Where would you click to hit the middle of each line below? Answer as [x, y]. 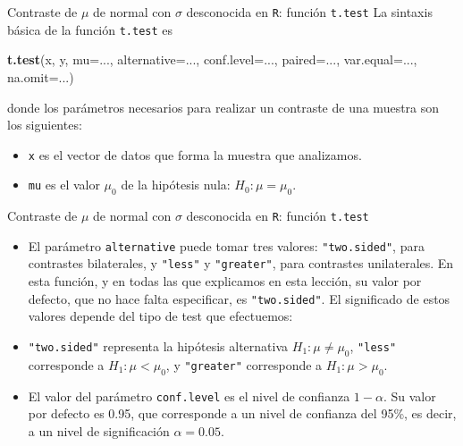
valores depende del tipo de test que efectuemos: [160, 316]
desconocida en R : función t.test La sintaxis [309, 12]
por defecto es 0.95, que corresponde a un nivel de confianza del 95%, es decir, [242, 413]
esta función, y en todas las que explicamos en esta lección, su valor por [225, 281]
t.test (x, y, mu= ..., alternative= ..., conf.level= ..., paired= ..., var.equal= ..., [212, 59]
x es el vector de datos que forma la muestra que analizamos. [195, 154]
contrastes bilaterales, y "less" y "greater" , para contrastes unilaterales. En [241, 263]
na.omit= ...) [41, 76]
